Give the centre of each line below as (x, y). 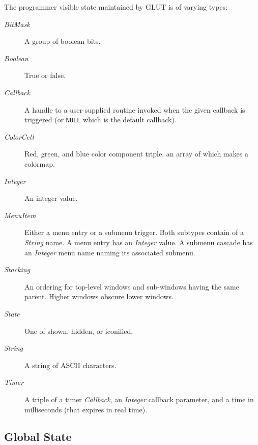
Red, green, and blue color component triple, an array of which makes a (136, 154)
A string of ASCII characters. (70, 365)
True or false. (45, 75)
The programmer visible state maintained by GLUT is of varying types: (116, 7)
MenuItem (20, 215)
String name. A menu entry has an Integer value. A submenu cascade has (139, 242)
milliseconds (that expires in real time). (86, 409)
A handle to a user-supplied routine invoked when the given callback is (135, 109)
